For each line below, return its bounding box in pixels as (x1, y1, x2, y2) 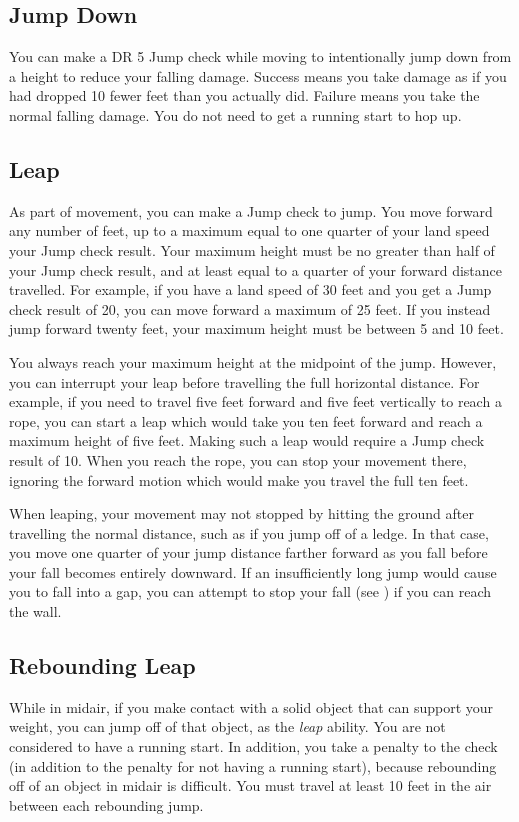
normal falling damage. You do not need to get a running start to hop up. (9, 104, 462, 125)
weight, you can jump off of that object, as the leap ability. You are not (9, 716, 446, 737)
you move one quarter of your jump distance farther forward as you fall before (9, 542, 488, 563)
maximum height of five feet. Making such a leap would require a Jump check (9, 430, 485, 451)
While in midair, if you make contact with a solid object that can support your (9, 696, 494, 717)
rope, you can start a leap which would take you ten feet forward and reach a (9, 410, 483, 431)
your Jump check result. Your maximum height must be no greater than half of (9, 239, 495, 260)
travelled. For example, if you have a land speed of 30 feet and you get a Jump (9, 279, 492, 300)
